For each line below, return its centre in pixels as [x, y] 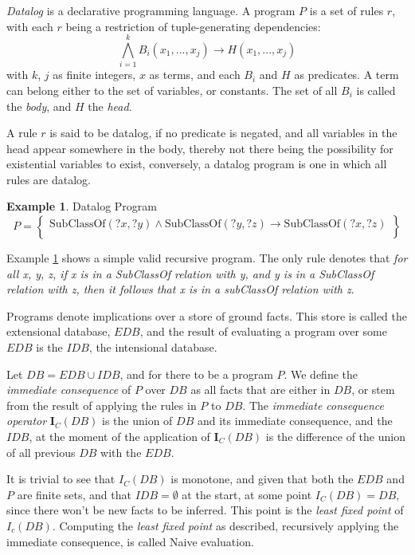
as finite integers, [94, 75]
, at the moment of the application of [119, 436]
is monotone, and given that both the [262, 479]
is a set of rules [346, 10]
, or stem [373, 390]
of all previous [41, 452]
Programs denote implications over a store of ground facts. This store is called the [207, 315]
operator [27, 421]
